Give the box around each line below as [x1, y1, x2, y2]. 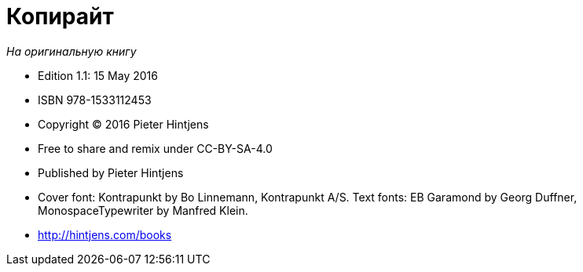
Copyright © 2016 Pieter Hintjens [38, 117, 209, 131]
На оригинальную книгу [6, 44, 137, 58]
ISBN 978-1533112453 [38, 92, 152, 107]
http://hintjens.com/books [38, 227, 172, 241]
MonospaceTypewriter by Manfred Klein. [38, 203, 248, 217]
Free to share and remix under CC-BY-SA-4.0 [38, 141, 273, 155]
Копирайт [6, 3, 114, 30]
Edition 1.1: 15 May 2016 [38, 68, 158, 82]
